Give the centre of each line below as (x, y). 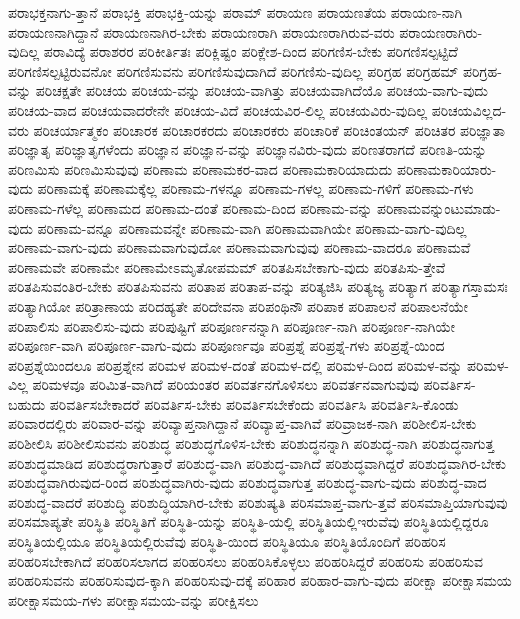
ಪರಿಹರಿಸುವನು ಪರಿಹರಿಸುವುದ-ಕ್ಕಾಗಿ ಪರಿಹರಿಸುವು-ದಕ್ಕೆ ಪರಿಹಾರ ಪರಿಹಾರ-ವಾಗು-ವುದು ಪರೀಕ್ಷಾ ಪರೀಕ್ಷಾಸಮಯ (260, 580)
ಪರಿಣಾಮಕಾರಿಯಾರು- (446, 168)
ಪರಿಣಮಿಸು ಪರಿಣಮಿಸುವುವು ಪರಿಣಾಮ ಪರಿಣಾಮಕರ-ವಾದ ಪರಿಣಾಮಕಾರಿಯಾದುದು (200, 168)
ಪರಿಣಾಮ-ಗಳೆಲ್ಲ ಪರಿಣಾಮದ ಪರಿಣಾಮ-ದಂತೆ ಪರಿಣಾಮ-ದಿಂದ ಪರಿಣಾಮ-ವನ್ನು (190, 207)
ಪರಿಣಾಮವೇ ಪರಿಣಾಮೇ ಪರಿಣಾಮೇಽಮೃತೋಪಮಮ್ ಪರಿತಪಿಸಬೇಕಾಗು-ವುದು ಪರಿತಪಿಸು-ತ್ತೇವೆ (227, 266)
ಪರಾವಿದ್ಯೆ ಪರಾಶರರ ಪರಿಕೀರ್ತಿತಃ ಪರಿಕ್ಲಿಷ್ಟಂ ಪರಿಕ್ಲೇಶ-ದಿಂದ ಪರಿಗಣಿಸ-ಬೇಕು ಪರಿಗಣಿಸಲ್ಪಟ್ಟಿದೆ (250, 51)
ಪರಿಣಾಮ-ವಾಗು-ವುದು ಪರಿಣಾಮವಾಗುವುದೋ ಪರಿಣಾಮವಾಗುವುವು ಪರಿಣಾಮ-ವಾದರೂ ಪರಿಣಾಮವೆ (239, 247)
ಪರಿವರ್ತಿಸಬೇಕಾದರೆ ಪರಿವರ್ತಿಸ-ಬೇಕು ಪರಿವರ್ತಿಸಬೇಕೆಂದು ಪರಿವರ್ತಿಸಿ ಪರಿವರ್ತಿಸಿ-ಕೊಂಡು (254, 403)
